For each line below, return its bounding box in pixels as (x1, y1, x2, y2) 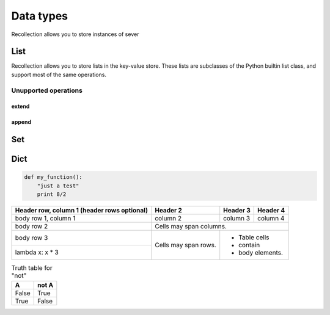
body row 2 (15, 222, 48, 231)
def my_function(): (24, 174, 82, 181)
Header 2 (155, 206, 183, 215)
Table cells (238, 233, 269, 242)
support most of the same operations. (11, 71, 107, 78)
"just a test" (37, 182, 79, 189)
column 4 (257, 214, 285, 223)
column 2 (155, 214, 182, 223)
